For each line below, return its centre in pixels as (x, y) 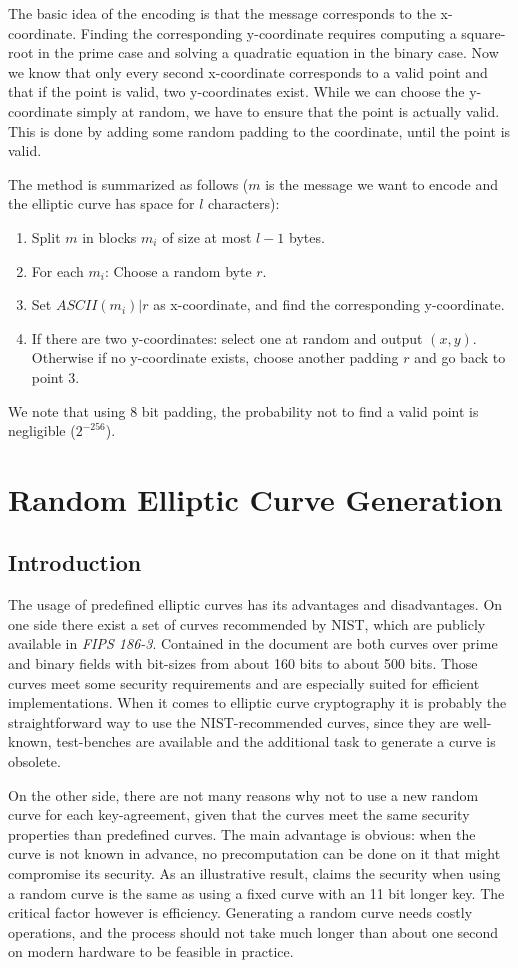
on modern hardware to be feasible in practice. (151, 951)
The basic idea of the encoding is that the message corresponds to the (222, 13)
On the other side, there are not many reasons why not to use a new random (243, 794)
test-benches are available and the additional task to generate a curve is (276, 741)
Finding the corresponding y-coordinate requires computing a (268, 32)
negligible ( (42, 430)
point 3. (55, 376)
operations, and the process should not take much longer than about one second (253, 931)
